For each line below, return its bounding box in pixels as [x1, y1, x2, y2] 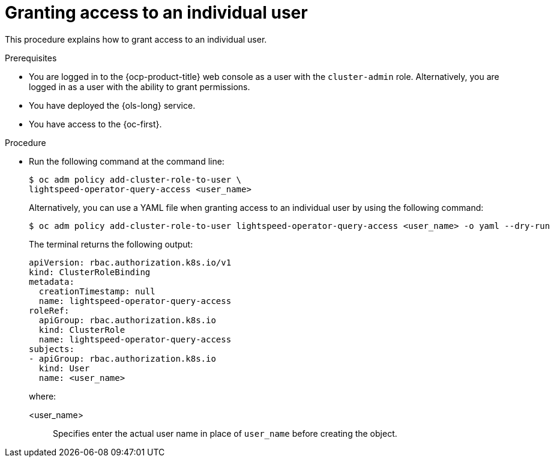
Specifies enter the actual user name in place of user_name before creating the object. [53, 428, 397, 439]
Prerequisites [5, 52, 57, 63]
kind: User [38, 363, 90, 373]
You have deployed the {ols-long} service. [29, 100, 196, 111]
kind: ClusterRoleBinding [29, 267, 151, 277]
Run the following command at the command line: [29, 156, 224, 166]
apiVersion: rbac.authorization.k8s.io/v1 [29, 257, 232, 267]
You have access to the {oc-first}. [29, 118, 162, 129]
